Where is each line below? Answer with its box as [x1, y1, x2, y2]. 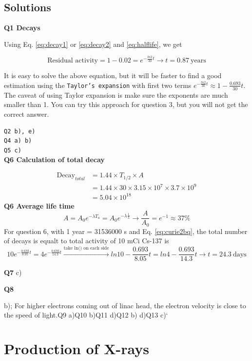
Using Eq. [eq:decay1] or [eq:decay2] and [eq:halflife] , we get [4, 39, 182, 49]
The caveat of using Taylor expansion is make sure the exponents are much [4, 89, 228, 100]
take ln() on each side [63, 245, 109, 251]
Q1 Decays [4, 22, 40, 33]
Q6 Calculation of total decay [4, 154, 105, 164]
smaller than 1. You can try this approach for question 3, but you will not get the [4, 99, 248, 109]
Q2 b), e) [4, 127, 36, 135]
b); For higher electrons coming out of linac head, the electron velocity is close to [4, 300, 246, 310]
